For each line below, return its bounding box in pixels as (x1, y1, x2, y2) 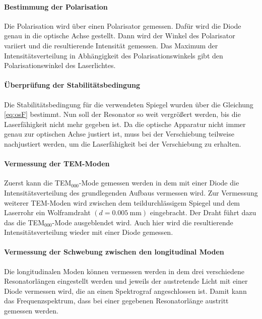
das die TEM (4, 217, 44, 227)
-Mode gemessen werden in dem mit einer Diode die (79, 177, 239, 188)
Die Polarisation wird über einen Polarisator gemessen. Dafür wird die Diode (4, 20, 241, 31)
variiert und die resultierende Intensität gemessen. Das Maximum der (4, 40, 218, 50)
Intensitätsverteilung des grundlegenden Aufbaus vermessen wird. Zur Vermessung (4, 187, 258, 198)
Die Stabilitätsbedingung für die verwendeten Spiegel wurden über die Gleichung (4, 99, 253, 109)
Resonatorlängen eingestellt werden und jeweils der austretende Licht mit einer (4, 276, 248, 286)
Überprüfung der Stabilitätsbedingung (4, 80, 141, 90)
